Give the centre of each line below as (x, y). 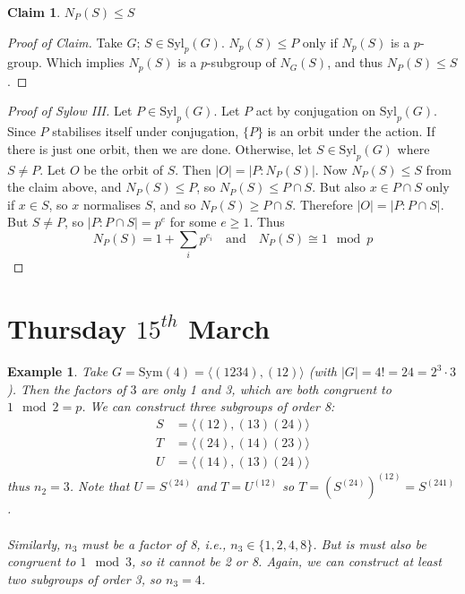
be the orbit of (123, 169)
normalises (112, 204)
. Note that (99, 486)
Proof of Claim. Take (65, 42)
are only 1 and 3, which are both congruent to (266, 388)
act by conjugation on (316, 111)
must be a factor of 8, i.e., (154, 543)
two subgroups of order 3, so (84, 578)
